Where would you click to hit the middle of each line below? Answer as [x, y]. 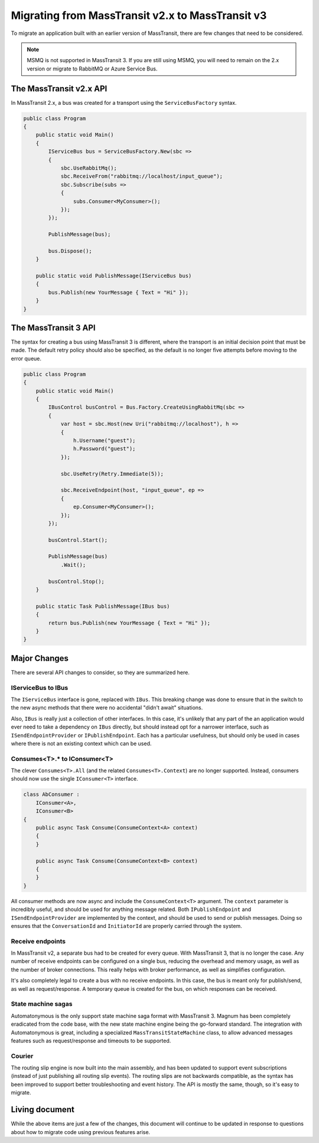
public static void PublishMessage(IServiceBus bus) [114, 276]
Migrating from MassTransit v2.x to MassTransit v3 [139, 15]
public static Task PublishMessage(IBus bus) [103, 606]
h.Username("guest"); [104, 440]
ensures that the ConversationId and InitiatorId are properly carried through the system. [126, 926]
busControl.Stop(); [76, 581]
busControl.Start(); [78, 540]
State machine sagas [42, 1004]
